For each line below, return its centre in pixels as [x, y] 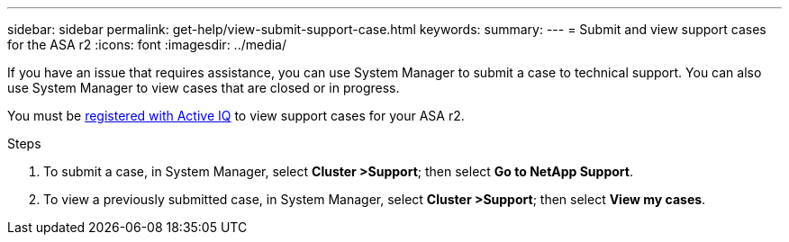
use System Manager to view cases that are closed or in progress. [204, 88]
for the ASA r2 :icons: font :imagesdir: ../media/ [147, 45]
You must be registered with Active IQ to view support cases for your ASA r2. [236, 116]
